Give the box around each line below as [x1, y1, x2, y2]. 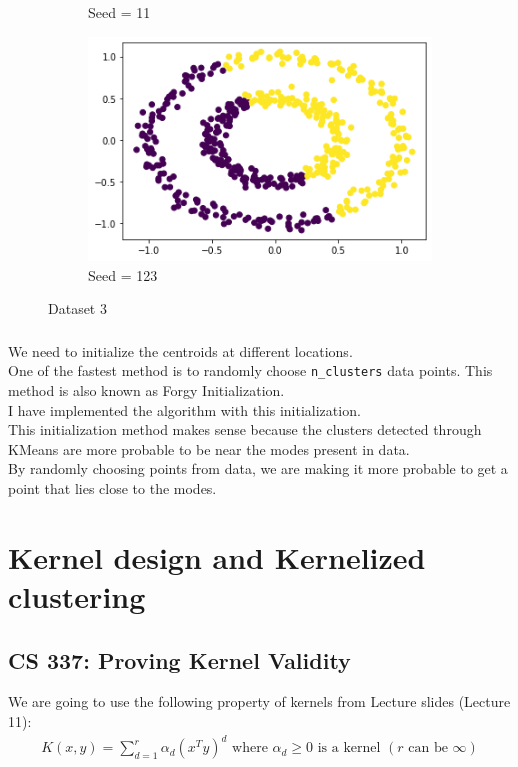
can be [408, 741, 448, 756]
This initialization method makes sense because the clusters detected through [8, 419, 482, 440]
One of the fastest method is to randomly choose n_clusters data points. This [8, 360, 493, 381]
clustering [8, 575, 146, 616]
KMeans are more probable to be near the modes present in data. [8, 438, 410, 459]
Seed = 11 [88, 2, 151, 22]
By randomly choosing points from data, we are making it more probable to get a [8, 458, 508, 479]
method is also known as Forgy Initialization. [8, 380, 285, 401]
